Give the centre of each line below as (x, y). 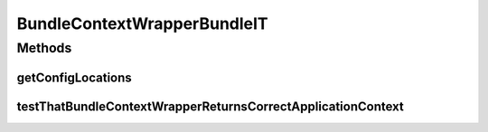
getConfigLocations (75, 77)
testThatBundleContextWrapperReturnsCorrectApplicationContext (210, 106)
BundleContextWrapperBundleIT (142, 24)
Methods (44, 48)
